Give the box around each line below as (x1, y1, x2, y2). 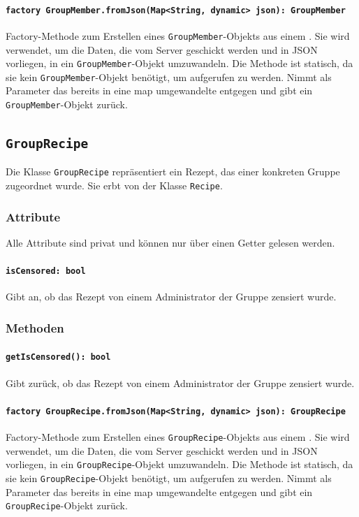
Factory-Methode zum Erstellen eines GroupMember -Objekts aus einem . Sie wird (6, 28, 350, 43)
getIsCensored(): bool (6, 352, 111, 363)
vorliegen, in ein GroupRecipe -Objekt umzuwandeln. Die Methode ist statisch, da (6, 457, 353, 472)
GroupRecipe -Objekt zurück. (6, 498, 128, 513)
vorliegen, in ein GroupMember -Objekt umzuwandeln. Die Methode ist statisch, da (6, 56, 353, 71)
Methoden (6, 319, 64, 336)
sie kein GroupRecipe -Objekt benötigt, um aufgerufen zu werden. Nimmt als (6, 471, 332, 486)
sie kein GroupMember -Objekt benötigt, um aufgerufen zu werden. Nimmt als (6, 69, 332, 84)
